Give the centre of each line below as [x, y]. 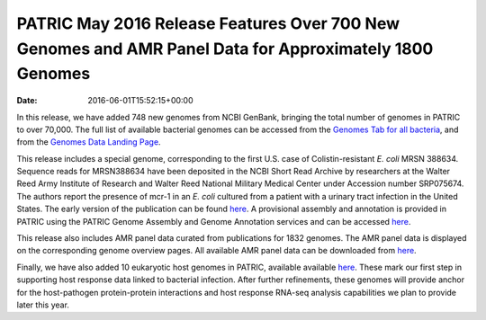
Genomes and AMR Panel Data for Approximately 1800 [225, 49]
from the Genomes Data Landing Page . [89, 142]
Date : [27, 101]
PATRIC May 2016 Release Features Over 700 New [208, 23]
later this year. [43, 305]
